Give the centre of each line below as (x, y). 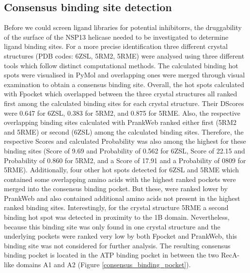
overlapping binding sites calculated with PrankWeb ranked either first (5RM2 (120, 122)
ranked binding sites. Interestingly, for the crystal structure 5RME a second (116, 207)
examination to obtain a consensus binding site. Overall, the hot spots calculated (124, 84)
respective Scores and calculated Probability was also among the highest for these (125, 141)
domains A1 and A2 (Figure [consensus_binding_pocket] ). (103, 265)
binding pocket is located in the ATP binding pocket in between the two (111, 255)
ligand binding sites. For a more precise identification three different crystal (116, 46)
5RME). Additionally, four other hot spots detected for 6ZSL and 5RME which (122, 170)
